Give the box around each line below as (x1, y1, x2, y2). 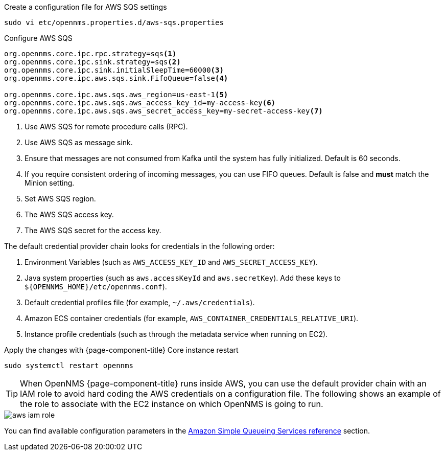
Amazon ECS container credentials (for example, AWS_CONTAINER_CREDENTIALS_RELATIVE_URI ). (25, 314, 359, 323)
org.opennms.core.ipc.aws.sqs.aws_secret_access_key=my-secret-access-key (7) (4, 107, 323, 115)
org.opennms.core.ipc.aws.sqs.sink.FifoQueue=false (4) (4, 74, 228, 82)
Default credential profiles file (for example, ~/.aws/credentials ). (25, 298, 255, 307)
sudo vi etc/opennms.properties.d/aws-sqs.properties (4, 18, 224, 27)
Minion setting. (25, 178, 75, 187)
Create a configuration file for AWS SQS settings (4, 3, 167, 11)
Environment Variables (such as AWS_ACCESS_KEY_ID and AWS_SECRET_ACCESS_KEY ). (25, 258, 318, 266)
